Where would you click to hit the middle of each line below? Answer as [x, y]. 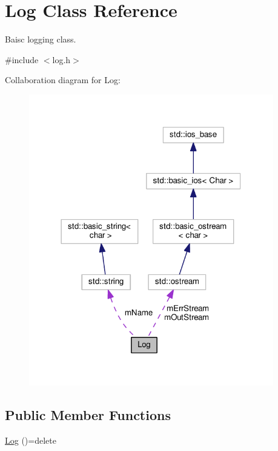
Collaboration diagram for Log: [63, 80]
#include [22, 59]
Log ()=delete [31, 440]
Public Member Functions [88, 415]
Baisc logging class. [41, 39]
